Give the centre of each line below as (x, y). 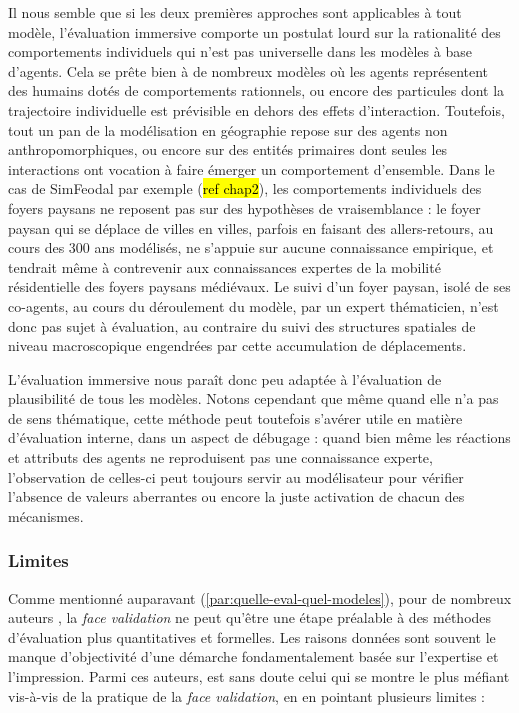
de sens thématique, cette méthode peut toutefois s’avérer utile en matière (235, 417)
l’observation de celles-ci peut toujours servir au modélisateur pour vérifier (236, 476)
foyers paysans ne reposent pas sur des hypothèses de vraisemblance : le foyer (244, 207)
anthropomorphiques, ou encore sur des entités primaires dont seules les (228, 149)
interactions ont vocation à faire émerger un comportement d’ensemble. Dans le (251, 168)
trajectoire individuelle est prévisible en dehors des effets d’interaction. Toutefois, (256, 109)
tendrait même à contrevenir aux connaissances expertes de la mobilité (224, 266)
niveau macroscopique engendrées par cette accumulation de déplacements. (237, 345)
